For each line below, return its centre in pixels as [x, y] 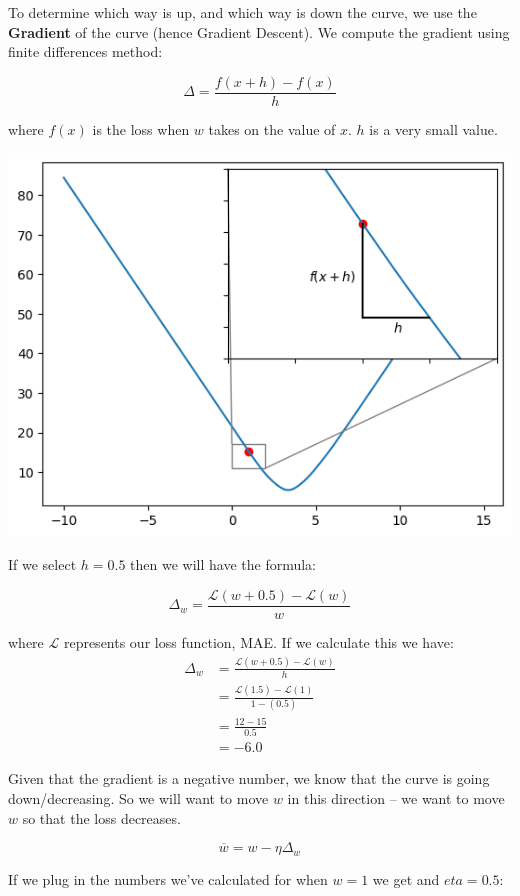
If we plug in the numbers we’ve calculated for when [168, 878]
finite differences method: [85, 51]
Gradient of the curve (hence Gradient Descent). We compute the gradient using [259, 31]
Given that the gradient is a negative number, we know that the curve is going [249, 778]
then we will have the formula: [223, 564]
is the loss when [141, 128]
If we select [42, 564]
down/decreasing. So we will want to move [138, 797]
